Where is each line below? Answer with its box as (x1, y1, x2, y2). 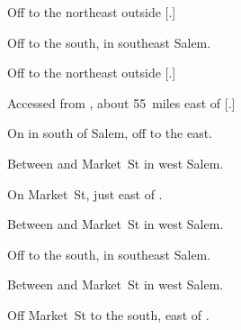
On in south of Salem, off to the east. (7, 124, 213, 142)
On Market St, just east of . (7, 184, 163, 203)
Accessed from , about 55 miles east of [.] (7, 93, 236, 112)
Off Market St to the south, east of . (7, 305, 210, 324)
